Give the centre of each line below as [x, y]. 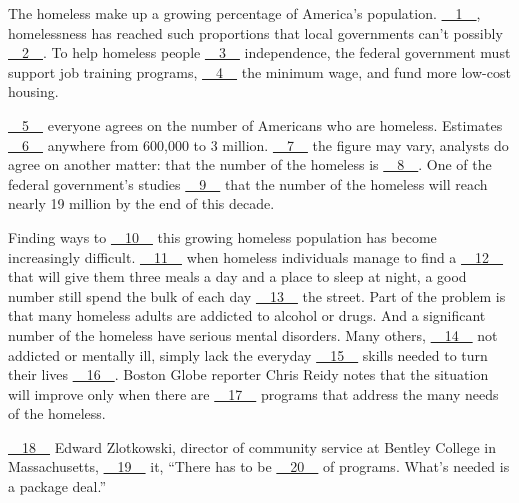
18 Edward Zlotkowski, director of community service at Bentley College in [258, 446]
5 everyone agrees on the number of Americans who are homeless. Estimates [262, 124]
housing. [33, 91]
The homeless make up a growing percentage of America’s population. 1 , [244, 13]
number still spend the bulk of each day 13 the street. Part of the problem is [257, 295]
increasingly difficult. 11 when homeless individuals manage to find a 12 [249, 256]
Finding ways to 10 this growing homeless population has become [222, 236]
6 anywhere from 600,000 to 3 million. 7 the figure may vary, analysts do [265, 144]
